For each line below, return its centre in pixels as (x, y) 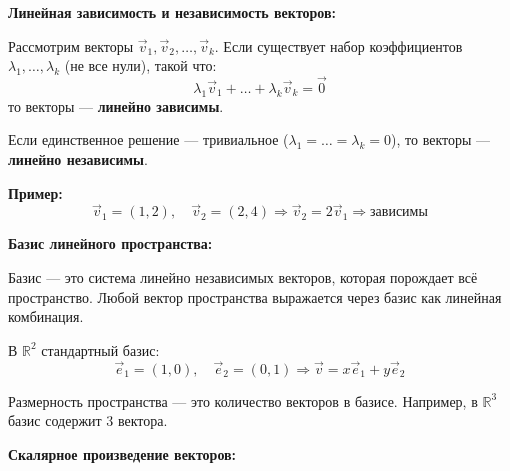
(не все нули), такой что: (140, 65)
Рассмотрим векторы (71, 45)
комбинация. (46, 316)
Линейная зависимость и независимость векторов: (172, 12)
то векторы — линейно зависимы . (116, 105)
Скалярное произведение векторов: (122, 453)
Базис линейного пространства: (110, 243)
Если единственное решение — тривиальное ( (148, 139)
